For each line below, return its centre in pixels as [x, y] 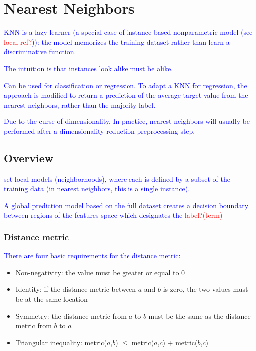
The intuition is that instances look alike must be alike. [89, 68]
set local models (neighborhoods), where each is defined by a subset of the [117, 178]
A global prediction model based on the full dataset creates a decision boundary [126, 205]
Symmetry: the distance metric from [71, 315]
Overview [29, 158]
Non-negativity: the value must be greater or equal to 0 [100, 272]
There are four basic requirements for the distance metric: [92, 256]
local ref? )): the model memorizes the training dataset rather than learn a [117, 42]
